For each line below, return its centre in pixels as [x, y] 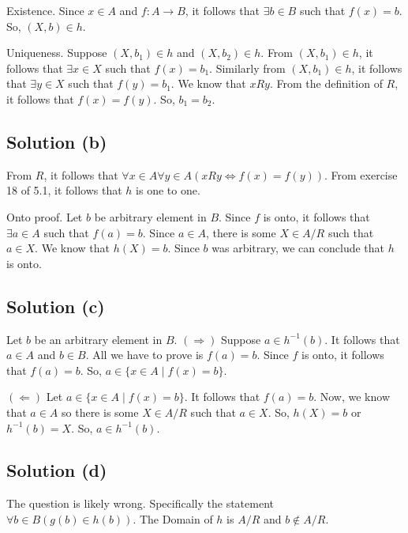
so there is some [100, 412]
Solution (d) [57, 470]
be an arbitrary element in [98, 339]
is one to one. [168, 190]
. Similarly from [247, 68]
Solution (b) [57, 141]
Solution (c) [56, 306]
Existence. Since [45, 10]
